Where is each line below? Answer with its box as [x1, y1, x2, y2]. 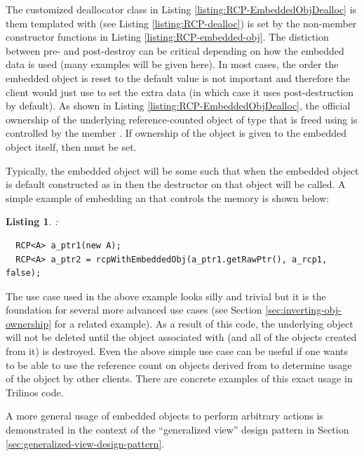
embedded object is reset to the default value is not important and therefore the [6, 70, 350, 85]
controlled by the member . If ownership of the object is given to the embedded [6, 126, 346, 140]
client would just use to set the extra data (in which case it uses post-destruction [6, 84, 354, 99]
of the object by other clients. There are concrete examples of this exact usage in [6, 371, 353, 386]
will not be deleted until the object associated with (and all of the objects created [6, 330, 357, 344]
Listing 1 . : [6, 214, 58, 229]
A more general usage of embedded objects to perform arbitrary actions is [6, 408, 323, 423]
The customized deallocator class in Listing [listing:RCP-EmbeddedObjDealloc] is [6, 2, 357, 16]
